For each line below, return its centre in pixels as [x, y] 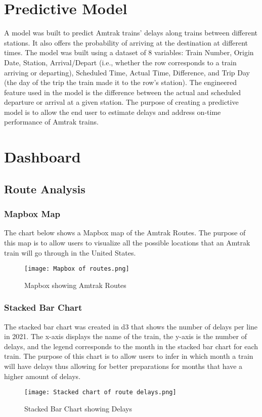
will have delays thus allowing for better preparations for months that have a [123, 366]
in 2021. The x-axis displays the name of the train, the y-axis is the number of [125, 336]
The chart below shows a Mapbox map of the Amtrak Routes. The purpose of [125, 233]
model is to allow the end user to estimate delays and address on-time [113, 112]
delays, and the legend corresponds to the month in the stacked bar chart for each [131, 346]
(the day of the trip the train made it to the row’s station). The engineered [120, 82]
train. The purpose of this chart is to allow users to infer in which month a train [129, 356]
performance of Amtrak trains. [51, 122]
